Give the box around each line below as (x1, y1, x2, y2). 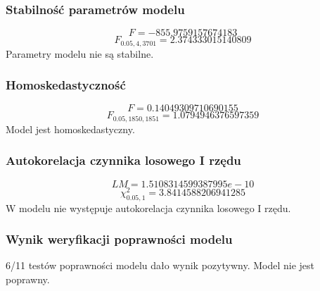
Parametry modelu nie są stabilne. (6, 46, 154, 61)
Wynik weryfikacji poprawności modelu (6, 230, 233, 248)
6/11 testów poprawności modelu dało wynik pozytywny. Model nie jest (6, 258, 314, 273)
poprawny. (6, 272, 50, 287)
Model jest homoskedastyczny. (6, 121, 135, 136)
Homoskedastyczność (6, 76, 126, 94)
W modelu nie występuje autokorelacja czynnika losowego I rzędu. (6, 200, 291, 215)
